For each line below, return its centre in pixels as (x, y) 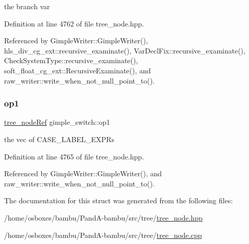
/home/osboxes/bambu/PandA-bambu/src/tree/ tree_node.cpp (103, 235)
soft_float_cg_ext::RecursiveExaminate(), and (78, 70)
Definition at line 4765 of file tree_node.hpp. (74, 156)
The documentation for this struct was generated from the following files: (119, 200)
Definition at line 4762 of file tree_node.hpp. (74, 23)
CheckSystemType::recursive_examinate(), (71, 60)
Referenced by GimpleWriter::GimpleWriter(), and (83, 173)
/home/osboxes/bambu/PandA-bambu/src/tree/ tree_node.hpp (104, 217)
